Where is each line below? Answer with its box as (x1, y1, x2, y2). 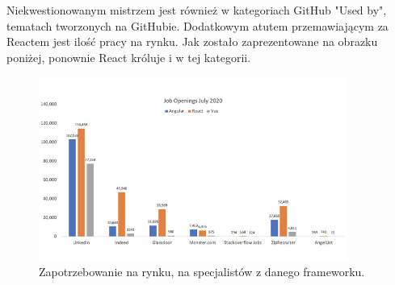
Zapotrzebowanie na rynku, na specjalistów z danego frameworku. (39, 262, 365, 279)
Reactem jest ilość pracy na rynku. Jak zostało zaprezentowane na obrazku (6, 33, 378, 50)
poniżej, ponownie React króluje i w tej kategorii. (6, 48, 251, 65)
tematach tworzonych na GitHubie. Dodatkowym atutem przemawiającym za (6, 17, 389, 34)
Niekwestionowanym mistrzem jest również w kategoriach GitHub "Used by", (6, 2, 387, 18)
